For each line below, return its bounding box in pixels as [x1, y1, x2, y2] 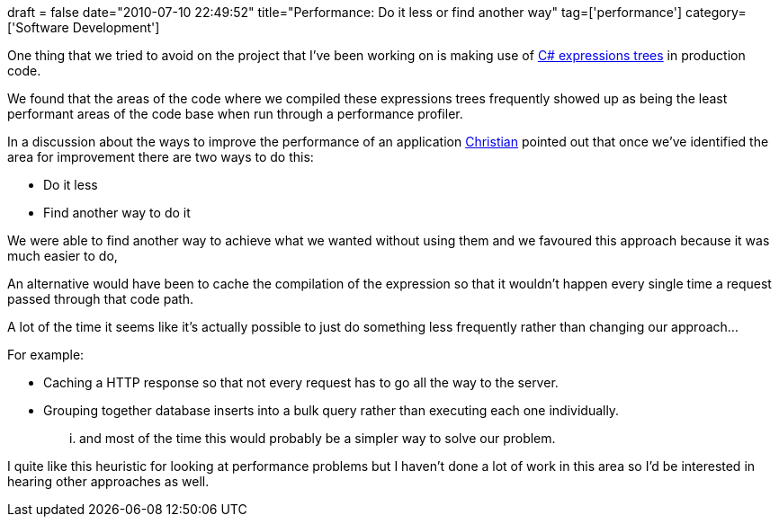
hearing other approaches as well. [7, 474, 210, 489]
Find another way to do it [43, 205, 191, 220]
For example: [7, 347, 85, 362]
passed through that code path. [7, 291, 194, 306]
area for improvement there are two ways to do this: [7, 149, 314, 164]
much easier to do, [7, 248, 118, 263]
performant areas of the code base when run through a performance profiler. [7, 106, 463, 121]
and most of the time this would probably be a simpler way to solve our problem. [79, 431, 556, 446]
